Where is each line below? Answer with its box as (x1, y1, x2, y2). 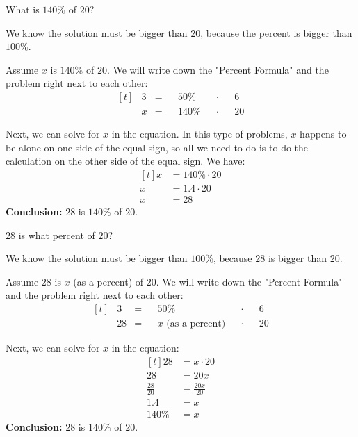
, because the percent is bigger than (200, 25, 352, 40)
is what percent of (18, 227, 95, 242)
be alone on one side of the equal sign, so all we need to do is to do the (6, 140, 309, 154)
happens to (300, 126, 347, 141)
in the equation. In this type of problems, (111, 126, 288, 141)
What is (6, 2, 40, 16)
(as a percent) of (73, 274, 144, 288)
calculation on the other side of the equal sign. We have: (6, 154, 245, 168)
